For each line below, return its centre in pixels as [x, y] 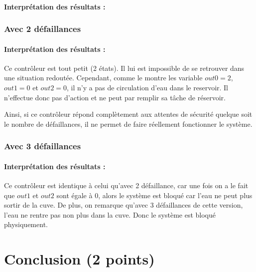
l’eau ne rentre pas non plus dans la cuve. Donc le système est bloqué [110, 214]
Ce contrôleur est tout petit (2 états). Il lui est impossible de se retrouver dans [124, 68]
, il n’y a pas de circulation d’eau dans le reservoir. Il [148, 88]
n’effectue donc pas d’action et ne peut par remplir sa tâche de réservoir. [115, 97]
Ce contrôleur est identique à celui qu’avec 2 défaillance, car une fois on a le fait [126, 185]
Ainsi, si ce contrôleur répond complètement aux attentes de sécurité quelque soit [128, 114]
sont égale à [74, 195]
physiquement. [26, 224]
